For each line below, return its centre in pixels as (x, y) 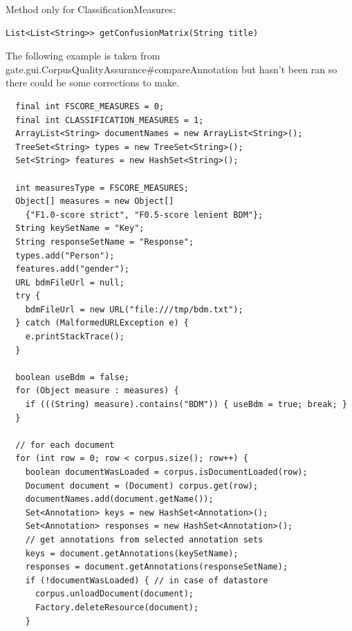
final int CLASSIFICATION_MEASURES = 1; (110, 120)
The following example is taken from (83, 56)
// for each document (65, 445)
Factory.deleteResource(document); (117, 607)
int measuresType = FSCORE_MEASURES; (102, 188)
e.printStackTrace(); (75, 337)
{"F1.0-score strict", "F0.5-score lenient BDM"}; (144, 215)
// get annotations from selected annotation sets (144, 539)
